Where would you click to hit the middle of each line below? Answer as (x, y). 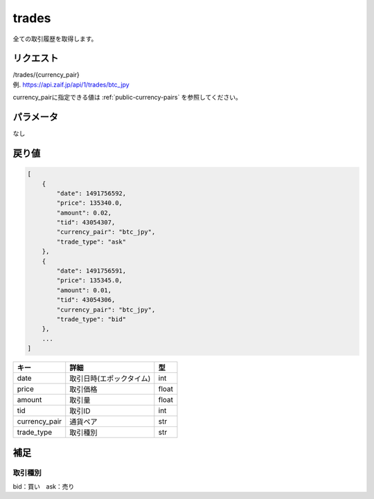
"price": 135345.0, (89, 281)
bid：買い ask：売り (44, 486)
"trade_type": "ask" (91, 242)
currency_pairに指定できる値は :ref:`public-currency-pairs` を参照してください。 (127, 98)
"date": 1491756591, (91, 271)
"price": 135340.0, (89, 203)
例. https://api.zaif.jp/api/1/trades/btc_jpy (71, 84)
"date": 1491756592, (91, 193)
